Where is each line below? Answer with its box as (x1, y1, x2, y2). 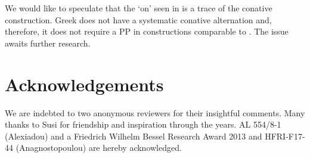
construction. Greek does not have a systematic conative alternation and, (5, 13, 272, 26)
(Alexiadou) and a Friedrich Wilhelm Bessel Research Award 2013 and (5, 129, 262, 142)
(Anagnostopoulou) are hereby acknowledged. (15, 141, 182, 154)
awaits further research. (5, 36, 91, 49)
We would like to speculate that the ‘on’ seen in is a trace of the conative (5, 2, 272, 14)
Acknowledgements (5, 72, 164, 96)
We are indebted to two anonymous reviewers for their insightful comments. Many (5, 106, 305, 119)
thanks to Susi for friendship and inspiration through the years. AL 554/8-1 (5, 118, 281, 131)
